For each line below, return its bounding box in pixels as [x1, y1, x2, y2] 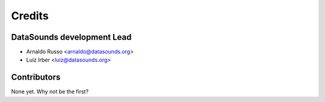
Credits [11, 9, 49, 22]
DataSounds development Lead [11, 32, 132, 42]
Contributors [11, 72, 61, 83]
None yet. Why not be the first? [11, 88, 89, 95]
